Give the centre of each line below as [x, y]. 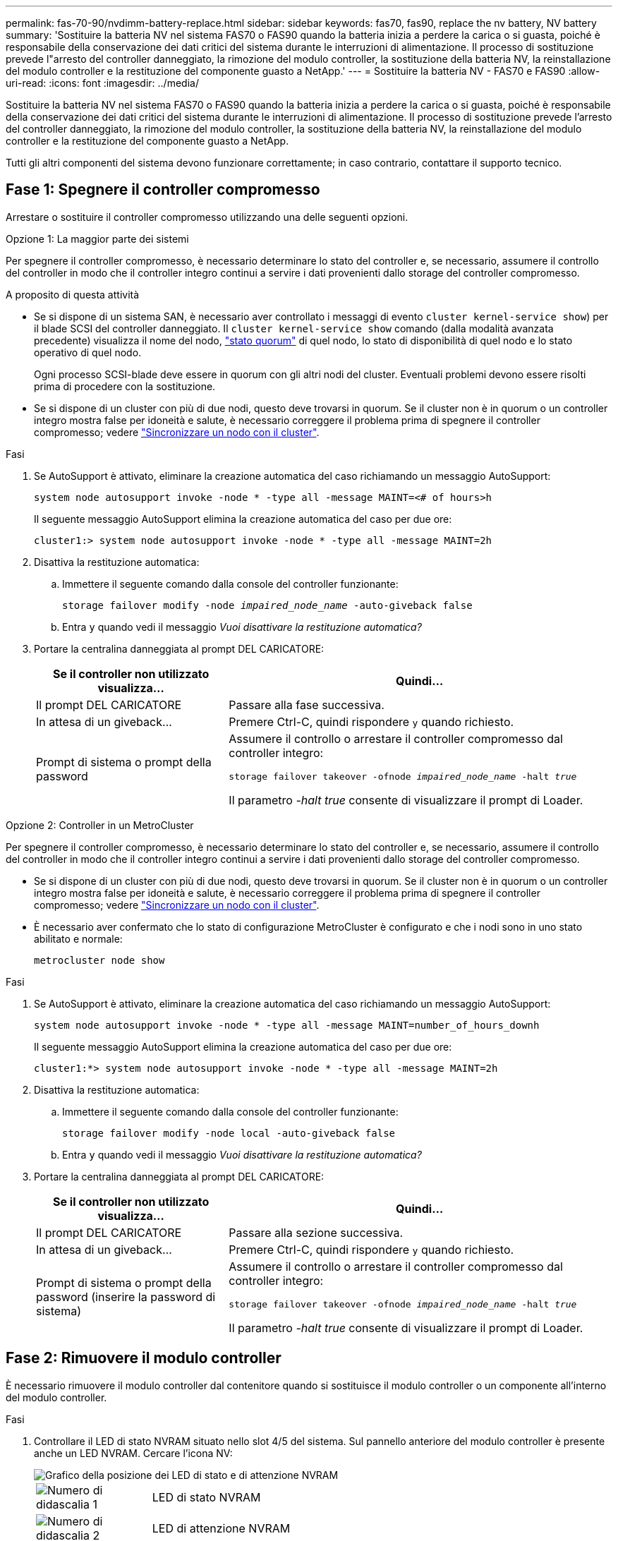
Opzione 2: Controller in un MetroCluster [100, 825]
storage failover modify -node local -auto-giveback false [229, 1133]
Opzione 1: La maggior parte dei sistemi [97, 238]
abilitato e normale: [78, 938]
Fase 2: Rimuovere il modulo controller [144, 1358]
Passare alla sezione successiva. [316, 1232]
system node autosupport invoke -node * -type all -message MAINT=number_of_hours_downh [287, 1025]
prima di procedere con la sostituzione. [125, 386]
